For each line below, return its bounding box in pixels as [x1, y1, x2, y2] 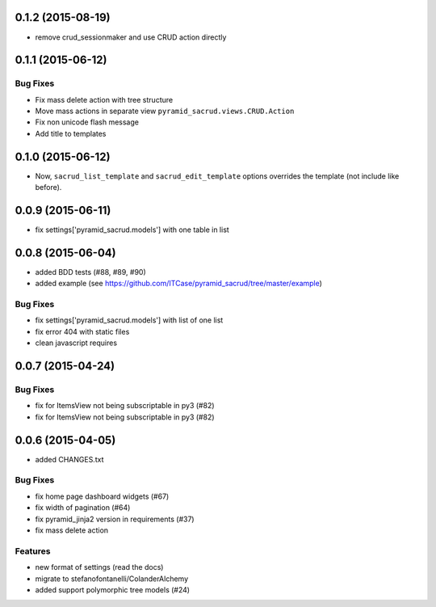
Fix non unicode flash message [35, 117, 139, 127]
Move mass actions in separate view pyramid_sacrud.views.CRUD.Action [35, 106, 295, 116]
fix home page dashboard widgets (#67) [35, 491, 170, 501]
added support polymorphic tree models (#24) [35, 584, 190, 594]
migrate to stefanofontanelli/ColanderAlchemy [35, 574, 189, 584]
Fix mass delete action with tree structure [35, 95, 174, 104]
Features [15, 546, 51, 557]
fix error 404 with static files [35, 327, 130, 336]
